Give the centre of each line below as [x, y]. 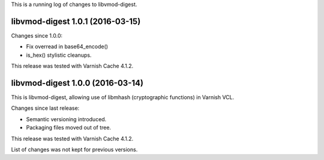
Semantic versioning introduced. [66, 119]
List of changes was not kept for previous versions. [74, 149]
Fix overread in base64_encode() [67, 47]
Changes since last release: [45, 108]
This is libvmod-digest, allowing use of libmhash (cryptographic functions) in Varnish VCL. [123, 97]
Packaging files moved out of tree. [68, 128]
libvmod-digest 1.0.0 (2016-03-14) [77, 83]
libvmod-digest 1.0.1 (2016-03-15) [76, 21]
